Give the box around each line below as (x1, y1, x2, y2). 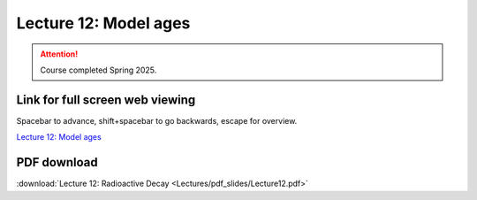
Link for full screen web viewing (16, 92, 196, 107)
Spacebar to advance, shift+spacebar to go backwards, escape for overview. (16, 115, 298, 126)
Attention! (40, 49, 79, 59)
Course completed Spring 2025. (40, 65, 157, 75)
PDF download (16, 155, 99, 170)
